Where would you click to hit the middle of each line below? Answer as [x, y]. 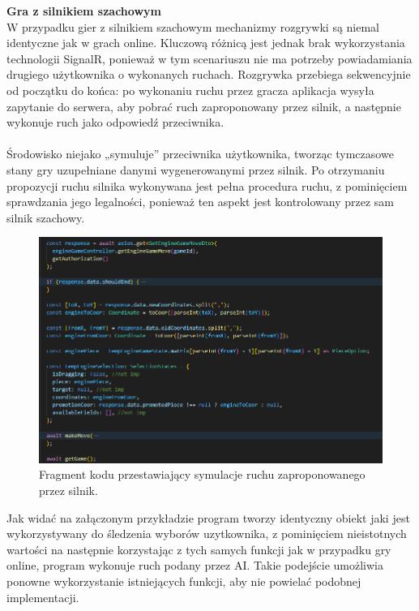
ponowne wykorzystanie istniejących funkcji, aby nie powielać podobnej [184, 581]
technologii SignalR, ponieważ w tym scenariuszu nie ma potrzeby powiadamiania [209, 58]
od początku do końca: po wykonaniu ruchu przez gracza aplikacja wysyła [190, 90]
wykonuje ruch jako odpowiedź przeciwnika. [115, 122]
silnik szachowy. [46, 217]
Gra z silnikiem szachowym [84, 11]
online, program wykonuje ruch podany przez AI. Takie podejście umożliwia [195, 565]
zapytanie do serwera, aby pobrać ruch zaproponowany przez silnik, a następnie [204, 106]
